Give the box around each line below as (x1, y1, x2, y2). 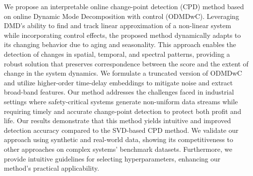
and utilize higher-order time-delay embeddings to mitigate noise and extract (4, 77, 233, 87)
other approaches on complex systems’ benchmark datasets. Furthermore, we (4, 144, 233, 154)
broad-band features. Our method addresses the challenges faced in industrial (4, 87, 234, 97)
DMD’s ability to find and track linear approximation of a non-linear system (4, 20, 231, 31)
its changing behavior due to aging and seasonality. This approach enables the (4, 39, 236, 49)
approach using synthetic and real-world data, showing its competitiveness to (4, 134, 233, 144)
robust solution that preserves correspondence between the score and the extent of (4, 58, 249, 68)
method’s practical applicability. (4, 163, 100, 173)
